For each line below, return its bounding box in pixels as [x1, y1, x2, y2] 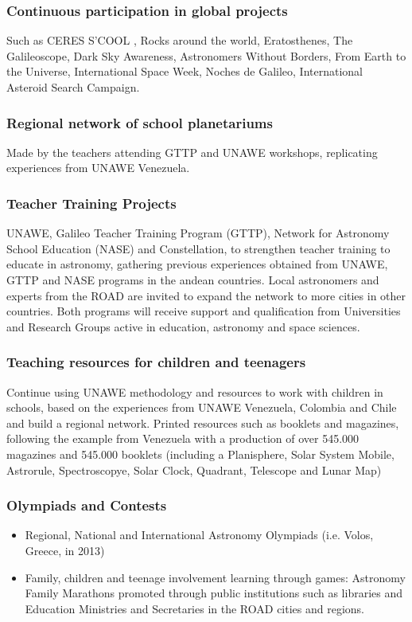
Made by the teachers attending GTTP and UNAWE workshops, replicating [6, 143, 378, 160]
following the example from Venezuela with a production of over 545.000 [6, 430, 360, 447]
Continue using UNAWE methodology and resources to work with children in [6, 383, 383, 400]
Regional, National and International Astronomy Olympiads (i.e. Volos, [25, 526, 374, 543]
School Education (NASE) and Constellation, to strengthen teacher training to [6, 240, 391, 256]
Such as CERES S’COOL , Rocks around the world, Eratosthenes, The [6, 32, 353, 49]
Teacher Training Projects [6, 193, 177, 213]
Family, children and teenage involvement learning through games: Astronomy [25, 569, 406, 585]
